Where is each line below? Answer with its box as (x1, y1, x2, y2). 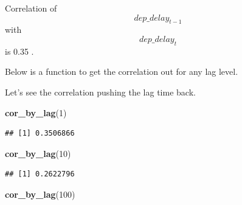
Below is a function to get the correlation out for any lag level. (5, 65, 238, 78)
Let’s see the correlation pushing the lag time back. (5, 85, 196, 98)
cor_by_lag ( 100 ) (5, 187, 75, 200)
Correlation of (5, 2, 57, 14)
